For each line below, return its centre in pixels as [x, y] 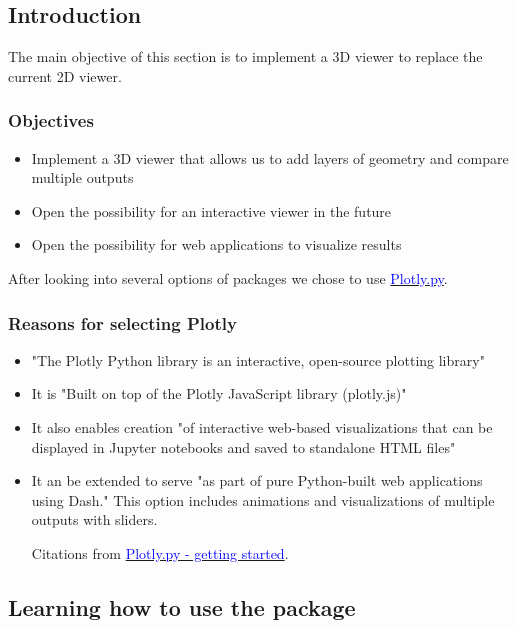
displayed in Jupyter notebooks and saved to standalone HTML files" [243, 446]
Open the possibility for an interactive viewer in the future [211, 210]
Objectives [51, 120]
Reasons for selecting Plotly [122, 322]
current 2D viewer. [65, 75]
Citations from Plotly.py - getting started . [160, 552]
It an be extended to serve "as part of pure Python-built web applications [257, 480]
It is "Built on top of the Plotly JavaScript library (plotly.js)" [219, 393]
